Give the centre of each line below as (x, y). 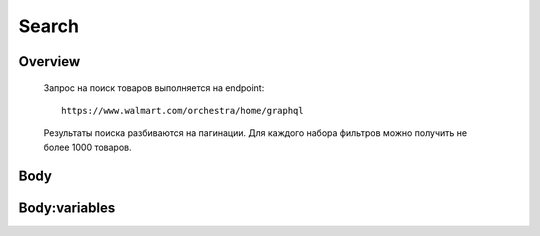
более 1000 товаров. (87, 147)
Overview (49, 61)
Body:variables (67, 207)
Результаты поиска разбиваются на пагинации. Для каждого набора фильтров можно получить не (255, 133)
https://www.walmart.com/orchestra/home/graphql (182, 110)
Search (49, 26)
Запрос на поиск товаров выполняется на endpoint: (154, 87)
